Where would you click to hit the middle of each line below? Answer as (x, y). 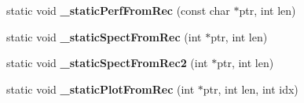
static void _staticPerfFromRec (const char (118, 10)
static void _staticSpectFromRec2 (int (107, 63)
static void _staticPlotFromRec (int (101, 89)
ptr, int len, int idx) (251, 89)
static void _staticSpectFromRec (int (104, 36)
